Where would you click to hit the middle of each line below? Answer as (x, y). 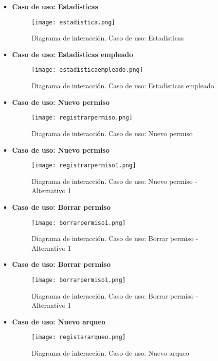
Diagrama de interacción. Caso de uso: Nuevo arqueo (110, 353)
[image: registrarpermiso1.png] (84, 166)
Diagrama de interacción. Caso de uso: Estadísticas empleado (123, 86)
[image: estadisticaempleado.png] (87, 70)
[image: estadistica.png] (73, 22)
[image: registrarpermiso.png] (82, 118)
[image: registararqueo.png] (79, 337)
